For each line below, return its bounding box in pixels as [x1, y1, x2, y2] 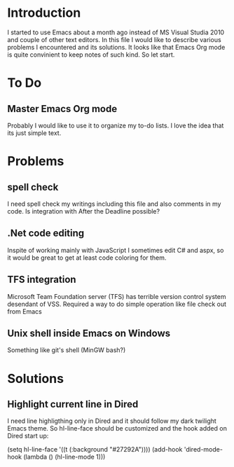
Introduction [7, 5, 81, 21]
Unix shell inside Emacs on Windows [7, 327, 171, 339]
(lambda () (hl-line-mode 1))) [23, 453, 106, 461]
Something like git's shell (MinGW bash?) [7, 346, 126, 354]
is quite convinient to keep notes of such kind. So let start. [7, 50, 175, 59]
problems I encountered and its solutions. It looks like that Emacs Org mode [7, 43, 226, 51]
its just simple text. [7, 128, 62, 137]
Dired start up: [7, 432, 49, 440]
